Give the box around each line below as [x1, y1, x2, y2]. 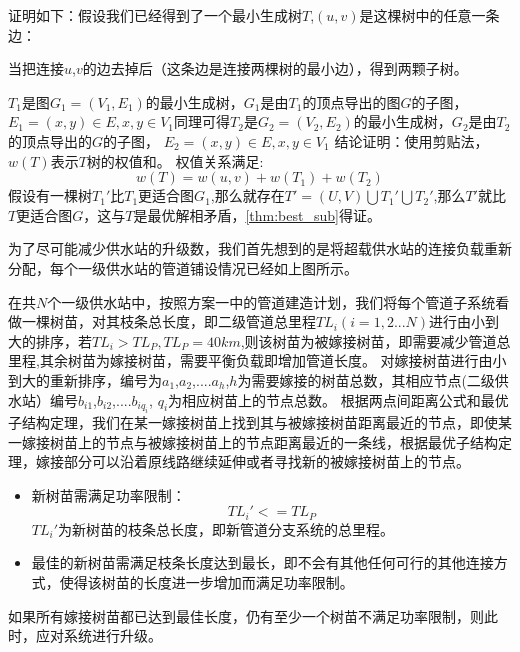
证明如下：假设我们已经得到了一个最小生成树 [8, 5, 302, 25]
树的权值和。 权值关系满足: [86, 150, 264, 171]
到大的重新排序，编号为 [8, 369, 162, 390]
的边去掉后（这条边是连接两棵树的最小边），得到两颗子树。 [82, 58, 468, 79]
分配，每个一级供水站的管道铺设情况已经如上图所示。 [8, 257, 358, 278]
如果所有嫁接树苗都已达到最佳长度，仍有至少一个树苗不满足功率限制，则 [8, 605, 484, 626]
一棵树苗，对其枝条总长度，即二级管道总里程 [21, 311, 316, 332]
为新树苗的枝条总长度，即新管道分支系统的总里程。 [58, 518, 395, 539]
